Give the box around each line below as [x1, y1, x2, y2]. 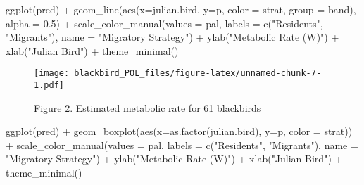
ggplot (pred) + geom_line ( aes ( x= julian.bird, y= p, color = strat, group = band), [6, 2, 356, 16]
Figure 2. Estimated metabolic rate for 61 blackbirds [34, 100, 261, 115]
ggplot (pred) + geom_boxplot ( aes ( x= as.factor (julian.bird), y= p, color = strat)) [6, 124, 353, 139]
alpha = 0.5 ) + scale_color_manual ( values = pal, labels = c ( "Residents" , [6, 15, 323, 30]
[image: [34, 68, 70, 79]
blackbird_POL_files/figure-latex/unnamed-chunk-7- [74, 68, 322, 79]
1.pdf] [34, 80, 64, 91]
